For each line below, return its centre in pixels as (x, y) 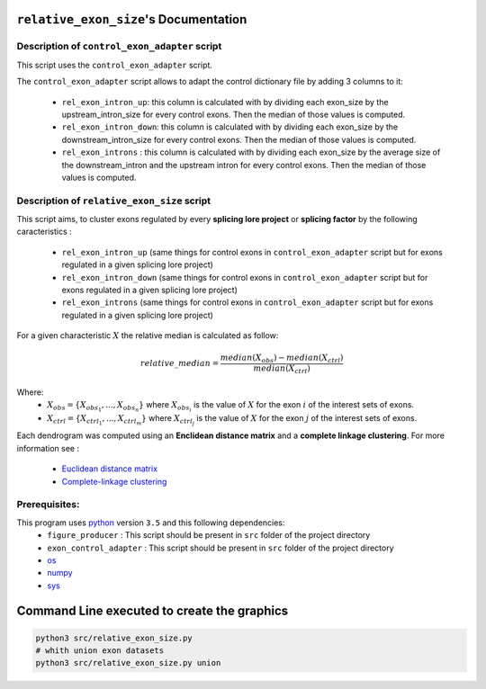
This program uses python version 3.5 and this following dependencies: (151, 523)
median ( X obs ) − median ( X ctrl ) (282, 359)
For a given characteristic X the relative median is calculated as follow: (148, 336)
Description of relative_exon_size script (114, 201)
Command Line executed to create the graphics (153, 611)
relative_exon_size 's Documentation (132, 19)
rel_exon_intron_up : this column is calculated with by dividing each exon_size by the (225, 102)
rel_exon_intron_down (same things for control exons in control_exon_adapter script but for (245, 277)
